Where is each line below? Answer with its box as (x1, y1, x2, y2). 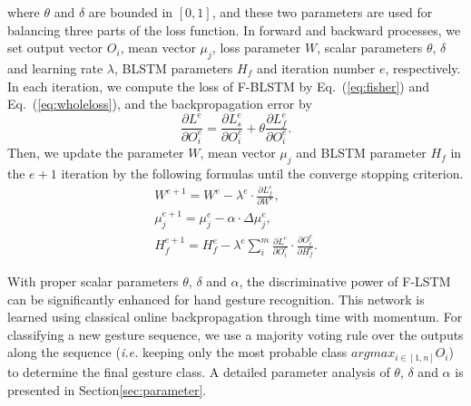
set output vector (7, 38, 103, 57)
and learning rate (7, 58, 103, 77)
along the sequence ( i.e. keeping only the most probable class (7, 343, 348, 362)
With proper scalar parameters (7, 272, 179, 291)
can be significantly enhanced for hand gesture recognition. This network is (7, 289, 425, 308)
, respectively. (385, 58, 461, 77)
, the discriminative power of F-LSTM (239, 272, 451, 291)
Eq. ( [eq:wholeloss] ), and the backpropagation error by (7, 94, 312, 113)
